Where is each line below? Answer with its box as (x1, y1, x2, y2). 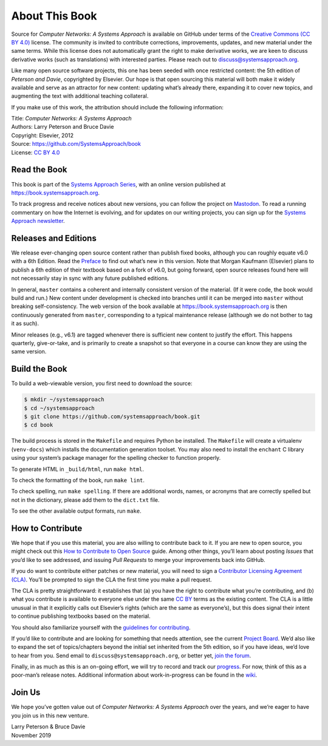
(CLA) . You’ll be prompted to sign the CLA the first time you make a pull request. (11, 576, 212, 583)
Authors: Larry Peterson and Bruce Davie (11, 123, 114, 131)
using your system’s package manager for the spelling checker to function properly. (11, 454, 221, 462)
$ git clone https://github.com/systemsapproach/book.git (24, 413, 200, 420)
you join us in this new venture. (11, 711, 89, 719)
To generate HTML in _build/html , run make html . (11, 465, 145, 473)
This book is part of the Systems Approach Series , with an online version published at (11, 180, 226, 188)
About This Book (11, 9, 97, 22)
